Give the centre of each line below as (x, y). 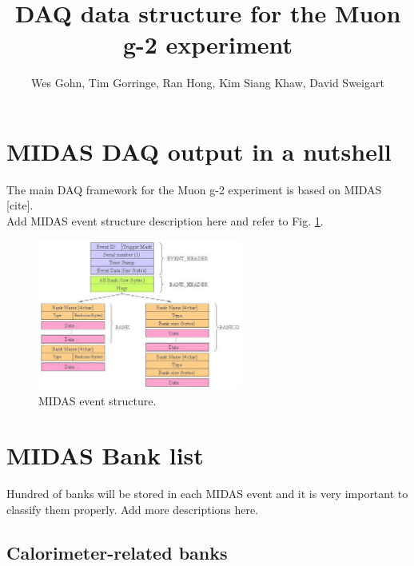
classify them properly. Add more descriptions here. (133, 509)
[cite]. (20, 205)
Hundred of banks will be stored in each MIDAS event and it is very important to (207, 494)
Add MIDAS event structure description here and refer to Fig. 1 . (165, 221)
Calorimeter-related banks (117, 552)
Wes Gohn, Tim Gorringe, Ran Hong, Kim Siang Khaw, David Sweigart (208, 83)
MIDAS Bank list (105, 455)
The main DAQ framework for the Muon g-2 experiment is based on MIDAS (194, 189)
